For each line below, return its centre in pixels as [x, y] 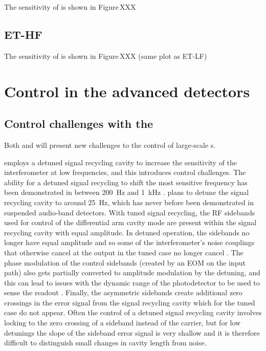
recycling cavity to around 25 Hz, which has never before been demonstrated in [129, 202]
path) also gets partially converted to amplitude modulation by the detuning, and [132, 272]
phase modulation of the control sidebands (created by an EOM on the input [125, 262]
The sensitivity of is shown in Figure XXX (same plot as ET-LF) [106, 56]
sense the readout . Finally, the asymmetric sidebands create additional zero [123, 292]
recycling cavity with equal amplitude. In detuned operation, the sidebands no [127, 232]
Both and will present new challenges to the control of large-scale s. [110, 145]
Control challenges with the [79, 124]
